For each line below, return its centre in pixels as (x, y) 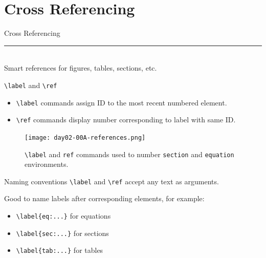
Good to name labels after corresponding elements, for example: (104, 198)
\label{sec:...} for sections (62, 233)
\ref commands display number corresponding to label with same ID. (126, 120)
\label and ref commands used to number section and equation (129, 154)
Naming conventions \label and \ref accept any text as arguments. (112, 181)
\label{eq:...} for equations (63, 216)
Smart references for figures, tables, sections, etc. (81, 68)
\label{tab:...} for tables (60, 250)
